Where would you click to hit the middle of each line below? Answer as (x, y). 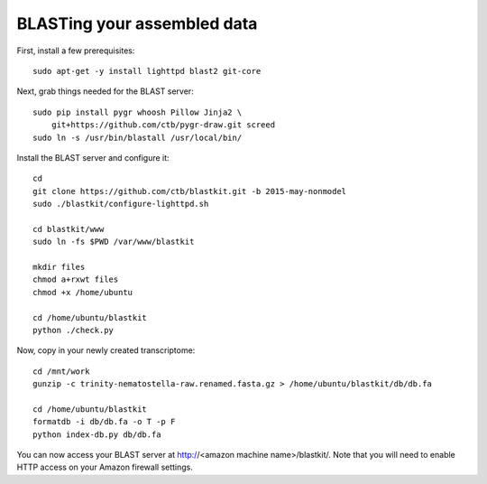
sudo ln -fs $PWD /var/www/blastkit (114, 242)
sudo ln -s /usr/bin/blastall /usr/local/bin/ (138, 137)
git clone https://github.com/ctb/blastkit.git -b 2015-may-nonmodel (190, 191)
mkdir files (59, 267)
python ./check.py (74, 330)
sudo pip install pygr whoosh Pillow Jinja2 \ (138, 112)
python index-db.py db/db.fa (97, 434)
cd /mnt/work (61, 371)
